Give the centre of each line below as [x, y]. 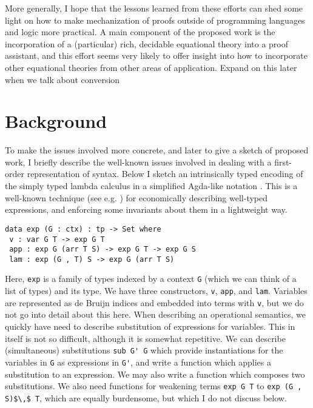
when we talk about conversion [62, 79]
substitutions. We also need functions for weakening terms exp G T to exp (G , [153, 386]
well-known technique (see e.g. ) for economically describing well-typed [136, 197]
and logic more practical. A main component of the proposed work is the [140, 32]
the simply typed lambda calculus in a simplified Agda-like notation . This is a [151, 186]
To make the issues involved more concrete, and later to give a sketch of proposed [157, 150]
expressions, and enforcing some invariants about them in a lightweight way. [146, 209]
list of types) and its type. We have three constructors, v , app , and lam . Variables [156, 291]
